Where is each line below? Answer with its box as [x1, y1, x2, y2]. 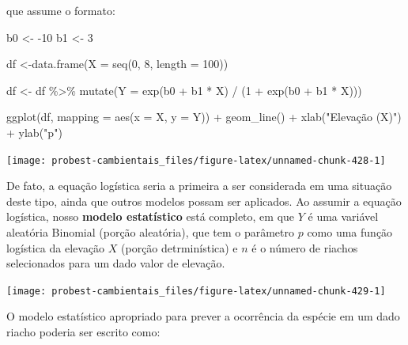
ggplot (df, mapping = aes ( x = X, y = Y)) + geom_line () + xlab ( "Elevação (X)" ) [6, 108, 402, 125]
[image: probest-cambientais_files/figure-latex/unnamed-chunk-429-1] [6, 285, 386, 297]
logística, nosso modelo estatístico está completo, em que [6, 208, 295, 225]
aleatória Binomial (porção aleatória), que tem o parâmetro [6, 224, 294, 240]
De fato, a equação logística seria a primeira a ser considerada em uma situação [6, 177, 392, 194]
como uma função [307, 224, 393, 240]
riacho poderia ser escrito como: [6, 324, 161, 340]
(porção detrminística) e [121, 239, 238, 256]
